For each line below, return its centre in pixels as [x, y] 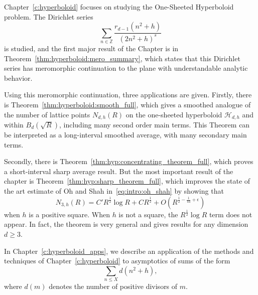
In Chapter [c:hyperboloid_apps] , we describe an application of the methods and [129, 251]
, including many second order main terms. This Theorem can [155, 124]
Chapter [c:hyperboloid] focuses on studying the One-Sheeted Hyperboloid [119, 7]
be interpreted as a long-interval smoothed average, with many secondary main [125, 134]
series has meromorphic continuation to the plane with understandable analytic [126, 68]
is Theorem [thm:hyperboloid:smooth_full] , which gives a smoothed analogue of [127, 104]
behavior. [18, 78]
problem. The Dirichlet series [49, 16]
